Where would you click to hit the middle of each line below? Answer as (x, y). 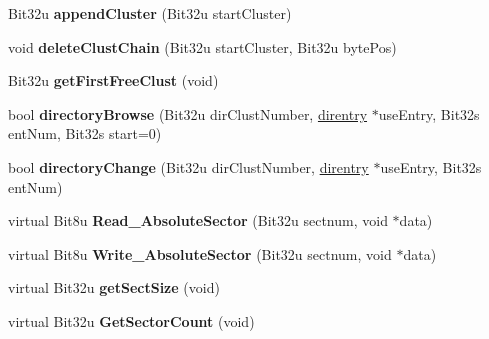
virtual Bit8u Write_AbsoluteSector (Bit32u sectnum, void (200, 253)
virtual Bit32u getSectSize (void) (114, 287)
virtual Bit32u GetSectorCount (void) (131, 320)
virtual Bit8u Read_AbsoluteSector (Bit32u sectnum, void (198, 220)
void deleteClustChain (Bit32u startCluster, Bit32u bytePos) (202, 46)
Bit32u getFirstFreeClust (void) (113, 80)
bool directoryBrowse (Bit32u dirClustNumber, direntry (188, 113)
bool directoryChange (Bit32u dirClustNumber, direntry (188, 166)
